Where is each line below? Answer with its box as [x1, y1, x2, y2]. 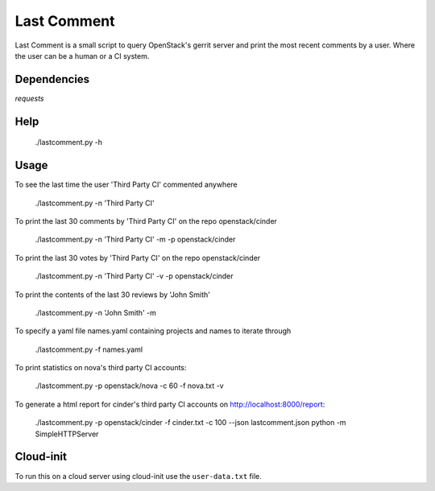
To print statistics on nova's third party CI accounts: [14, 363, 187, 373]
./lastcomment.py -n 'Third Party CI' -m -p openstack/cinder [35, 234, 236, 245]
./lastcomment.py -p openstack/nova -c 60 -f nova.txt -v [35, 381, 224, 390]
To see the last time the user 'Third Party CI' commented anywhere [14, 179, 238, 189]
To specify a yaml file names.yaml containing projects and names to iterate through [14, 326, 292, 336]
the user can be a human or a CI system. [14, 51, 150, 60]
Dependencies [14, 72, 90, 86]
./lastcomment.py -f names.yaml [35, 345, 143, 354]
